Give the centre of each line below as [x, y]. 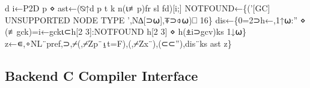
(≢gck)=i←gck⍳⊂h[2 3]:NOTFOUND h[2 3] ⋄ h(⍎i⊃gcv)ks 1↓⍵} [126, 31]
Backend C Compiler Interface [102, 75]
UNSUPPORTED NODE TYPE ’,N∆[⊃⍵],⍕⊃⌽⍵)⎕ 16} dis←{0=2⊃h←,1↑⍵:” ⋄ [155, 19]
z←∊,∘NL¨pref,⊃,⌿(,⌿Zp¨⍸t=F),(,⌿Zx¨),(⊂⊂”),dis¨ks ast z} [118, 43]
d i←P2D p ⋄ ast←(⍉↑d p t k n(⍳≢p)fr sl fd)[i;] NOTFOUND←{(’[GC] [138, 8]
